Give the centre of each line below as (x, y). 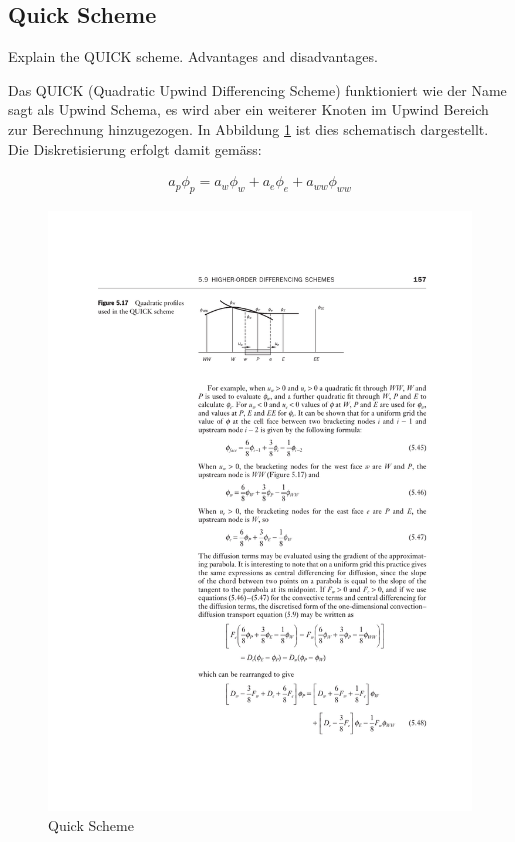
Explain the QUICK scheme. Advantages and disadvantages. (193, 56)
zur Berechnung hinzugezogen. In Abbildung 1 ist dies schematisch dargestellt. (248, 128)
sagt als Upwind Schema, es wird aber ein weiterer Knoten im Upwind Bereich (248, 109)
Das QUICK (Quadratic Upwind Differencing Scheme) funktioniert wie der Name (257, 89)
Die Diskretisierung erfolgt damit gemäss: (135, 148)
